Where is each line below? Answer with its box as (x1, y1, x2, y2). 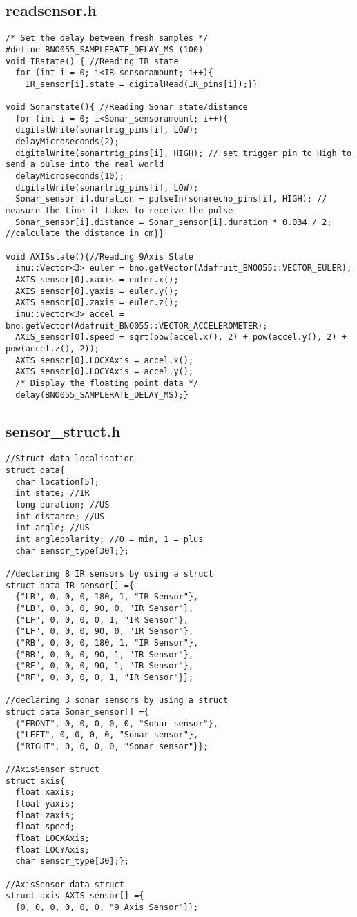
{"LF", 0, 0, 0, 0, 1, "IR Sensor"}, (15, 615, 189, 625)
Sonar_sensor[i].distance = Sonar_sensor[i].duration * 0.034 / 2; (15, 217, 332, 227)
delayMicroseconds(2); (15, 137, 119, 147)
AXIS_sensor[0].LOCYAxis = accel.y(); (15, 367, 194, 377)
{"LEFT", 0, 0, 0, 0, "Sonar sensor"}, (15, 730, 199, 740)
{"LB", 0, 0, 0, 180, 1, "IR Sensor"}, (15, 592, 199, 602)
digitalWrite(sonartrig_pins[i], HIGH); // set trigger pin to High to (15, 148, 352, 158)
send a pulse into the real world (6, 160, 164, 170)
